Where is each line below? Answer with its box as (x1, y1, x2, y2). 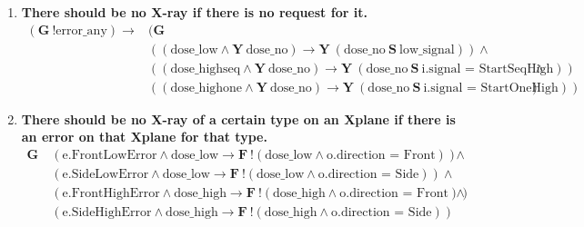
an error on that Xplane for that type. (21, 127, 267, 146)
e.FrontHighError (62, 186, 160, 200)
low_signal (399, 43, 455, 56)
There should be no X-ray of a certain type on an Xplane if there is (21, 109, 456, 128)
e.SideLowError (62, 167, 149, 181)
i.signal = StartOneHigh (423, 81, 559, 94)
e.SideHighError (62, 206, 152, 220)
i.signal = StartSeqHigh (421, 62, 554, 75)
